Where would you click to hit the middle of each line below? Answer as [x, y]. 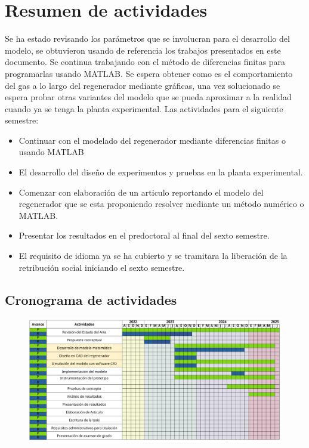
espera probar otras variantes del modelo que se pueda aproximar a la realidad [148, 97]
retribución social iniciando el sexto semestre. [102, 267]
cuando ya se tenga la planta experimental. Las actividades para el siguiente [144, 108]
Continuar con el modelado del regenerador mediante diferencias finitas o [152, 140]
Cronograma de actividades [91, 299]
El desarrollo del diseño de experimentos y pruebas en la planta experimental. [161, 172]
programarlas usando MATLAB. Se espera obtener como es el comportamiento [149, 73]
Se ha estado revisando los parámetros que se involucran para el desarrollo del [147, 38]
